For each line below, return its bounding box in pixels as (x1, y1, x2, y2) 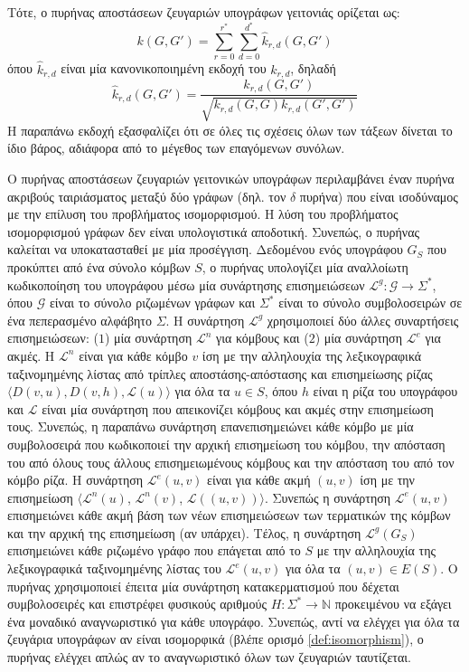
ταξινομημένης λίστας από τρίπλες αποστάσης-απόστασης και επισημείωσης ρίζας (7, 364, 433, 383)
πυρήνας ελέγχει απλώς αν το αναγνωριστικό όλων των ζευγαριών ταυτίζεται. (7, 648, 411, 667)
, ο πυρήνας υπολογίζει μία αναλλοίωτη (202, 257, 408, 276)
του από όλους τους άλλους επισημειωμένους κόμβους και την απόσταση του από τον (7, 452, 455, 471)
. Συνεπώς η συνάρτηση (264, 487, 391, 506)
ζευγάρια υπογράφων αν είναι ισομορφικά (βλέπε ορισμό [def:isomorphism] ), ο (7, 629, 424, 648)
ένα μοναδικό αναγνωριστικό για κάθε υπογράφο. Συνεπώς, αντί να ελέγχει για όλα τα (7, 611, 460, 630)
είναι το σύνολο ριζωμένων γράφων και (49, 293, 256, 312)
